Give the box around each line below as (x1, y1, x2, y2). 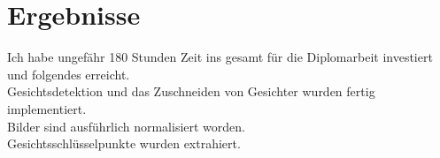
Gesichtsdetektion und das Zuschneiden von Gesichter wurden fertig (7, 82, 375, 101)
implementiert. (7, 99, 87, 117)
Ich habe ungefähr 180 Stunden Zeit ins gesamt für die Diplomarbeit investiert (7, 48, 433, 66)
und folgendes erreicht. (7, 64, 130, 83)
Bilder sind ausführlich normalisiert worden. (7, 117, 245, 135)
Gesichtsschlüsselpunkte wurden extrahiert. (7, 134, 241, 153)
